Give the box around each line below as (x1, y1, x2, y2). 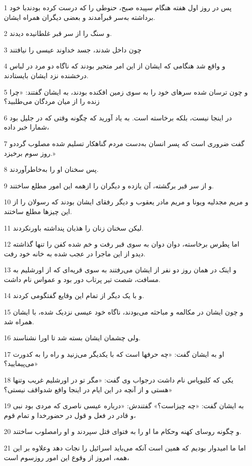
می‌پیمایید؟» (4, 358, 38, 368)
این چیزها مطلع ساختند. (4, 206, 72, 216)
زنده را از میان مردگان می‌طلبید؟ (4, 96, 100, 106)
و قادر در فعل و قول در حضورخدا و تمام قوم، (4, 410, 136, 420)
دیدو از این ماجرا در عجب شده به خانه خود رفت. (4, 248, 146, 258)
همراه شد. (4, 316, 34, 326)
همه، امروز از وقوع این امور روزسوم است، (4, 452, 130, 462)
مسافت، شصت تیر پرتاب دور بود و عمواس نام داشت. (4, 274, 161, 284)
